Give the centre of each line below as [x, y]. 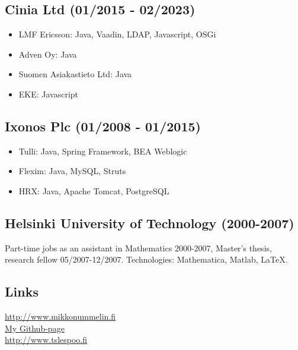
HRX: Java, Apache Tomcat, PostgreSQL [94, 190]
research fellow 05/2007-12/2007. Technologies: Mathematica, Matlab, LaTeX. [146, 259]
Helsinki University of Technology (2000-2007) [150, 223]
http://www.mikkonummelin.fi [60, 316]
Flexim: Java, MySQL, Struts [72, 171]
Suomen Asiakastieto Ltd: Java [75, 74]
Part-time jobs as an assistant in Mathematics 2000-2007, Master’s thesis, [138, 247]
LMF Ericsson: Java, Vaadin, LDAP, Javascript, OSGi [117, 34]
